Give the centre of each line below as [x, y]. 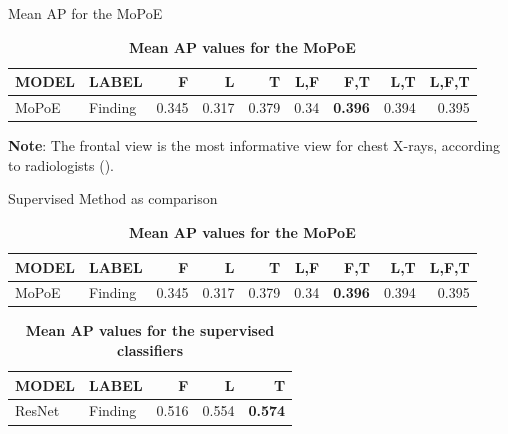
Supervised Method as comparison [113, 198]
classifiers [150, 350]
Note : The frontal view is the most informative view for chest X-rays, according [254, 145]
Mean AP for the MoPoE [85, 13]
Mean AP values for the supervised [150, 330]
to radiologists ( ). [61, 164]
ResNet [37, 410]
